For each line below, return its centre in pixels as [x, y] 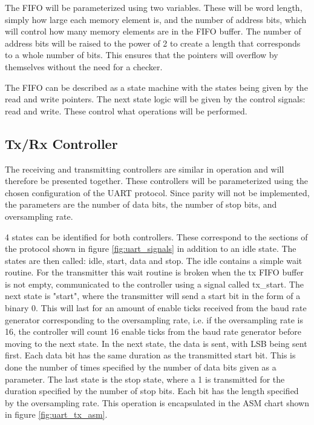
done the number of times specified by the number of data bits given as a [141, 367]
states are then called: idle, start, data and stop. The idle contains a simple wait [154, 260]
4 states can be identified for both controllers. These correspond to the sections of [156, 236]
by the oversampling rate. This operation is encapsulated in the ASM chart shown [157, 402]
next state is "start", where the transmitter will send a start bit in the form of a [153, 296]
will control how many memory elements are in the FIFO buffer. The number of [153, 31]
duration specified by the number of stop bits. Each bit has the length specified [152, 391]
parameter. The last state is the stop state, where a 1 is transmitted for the [145, 379]
